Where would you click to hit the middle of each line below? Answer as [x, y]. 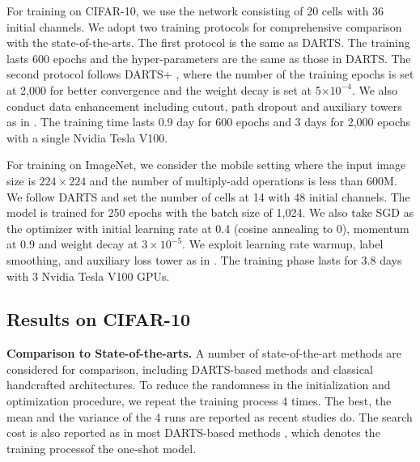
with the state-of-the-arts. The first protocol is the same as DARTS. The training [208, 42]
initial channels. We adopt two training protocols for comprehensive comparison [204, 26]
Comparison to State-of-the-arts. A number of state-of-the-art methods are [204, 353]
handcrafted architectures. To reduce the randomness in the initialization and [199, 385]
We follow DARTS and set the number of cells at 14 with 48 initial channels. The [208, 196]
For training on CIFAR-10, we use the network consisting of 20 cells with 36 [195, 11]
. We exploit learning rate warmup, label [283, 244]
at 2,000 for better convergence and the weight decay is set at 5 [164, 89]
